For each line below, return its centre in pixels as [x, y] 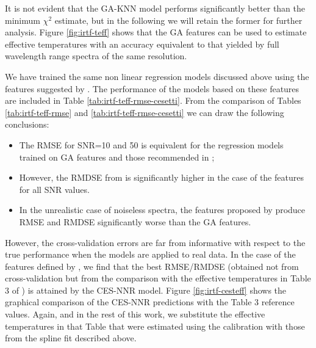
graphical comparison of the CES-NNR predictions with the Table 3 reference [150, 302]
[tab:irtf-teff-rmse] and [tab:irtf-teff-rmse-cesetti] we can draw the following [145, 112]
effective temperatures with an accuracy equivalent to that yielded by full [142, 44]
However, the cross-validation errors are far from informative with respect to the [155, 242]
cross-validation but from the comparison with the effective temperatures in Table [158, 278]
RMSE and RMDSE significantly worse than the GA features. [135, 221]
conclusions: [27, 124]
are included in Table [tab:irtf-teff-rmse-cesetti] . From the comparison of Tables [153, 100]
